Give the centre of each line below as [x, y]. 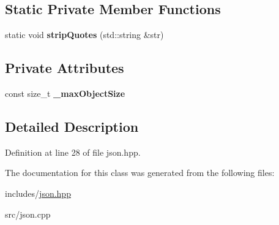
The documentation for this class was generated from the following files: [140, 173]
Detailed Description [72, 126]
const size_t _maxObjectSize [65, 93]
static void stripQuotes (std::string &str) [84, 35]
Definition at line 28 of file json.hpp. [73, 152]
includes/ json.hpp [38, 193]
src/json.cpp [28, 214]
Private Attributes [65, 68]
